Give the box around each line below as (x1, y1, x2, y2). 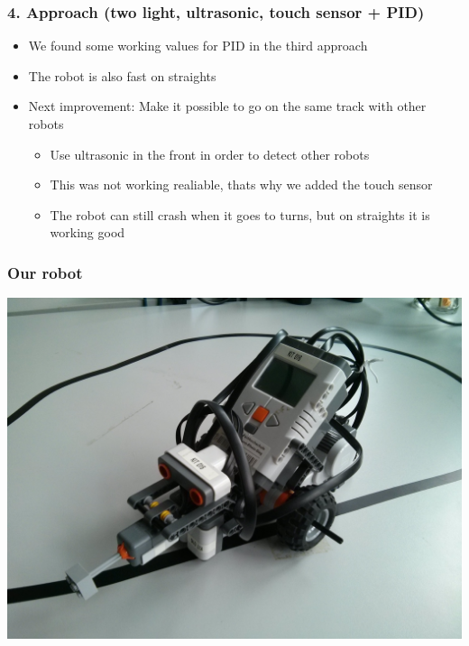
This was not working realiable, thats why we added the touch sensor (50, 175, 433, 194)
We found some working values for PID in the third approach (28, 36, 368, 55)
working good (50, 223, 125, 242)
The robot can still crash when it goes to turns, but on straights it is (50, 205, 430, 224)
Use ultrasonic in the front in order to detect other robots (50, 144, 370, 163)
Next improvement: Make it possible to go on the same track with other (28, 97, 427, 115)
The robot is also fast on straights (28, 66, 216, 85)
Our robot (7, 261, 83, 283)
